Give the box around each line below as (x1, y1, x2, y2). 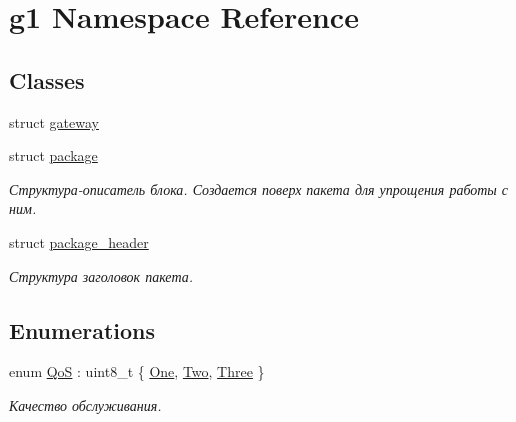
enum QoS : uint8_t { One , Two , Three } (9, 361, 265, 382)
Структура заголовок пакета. (9, 265, 193, 286)
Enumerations (9, 314, 156, 345)
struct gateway (9, 111, 99, 132)
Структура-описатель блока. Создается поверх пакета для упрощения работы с (9, 178, 509, 199)
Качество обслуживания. (9, 394, 162, 415)
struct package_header (9, 231, 149, 252)
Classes (9, 64, 85, 95)
